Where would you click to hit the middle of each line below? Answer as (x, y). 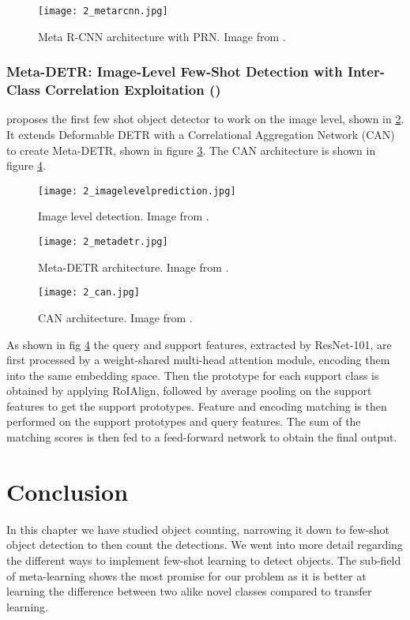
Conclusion (68, 491)
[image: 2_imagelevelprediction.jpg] (137, 191)
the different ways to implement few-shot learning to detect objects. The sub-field (204, 560)
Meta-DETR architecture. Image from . (134, 267)
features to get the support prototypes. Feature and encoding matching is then (197, 406)
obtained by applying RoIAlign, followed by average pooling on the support (189, 391)
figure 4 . (26, 165)
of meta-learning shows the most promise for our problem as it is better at (186, 575)
